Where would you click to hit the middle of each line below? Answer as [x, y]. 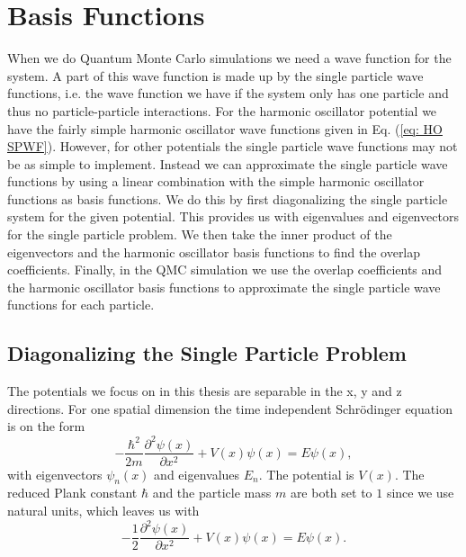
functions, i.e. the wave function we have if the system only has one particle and [228, 93]
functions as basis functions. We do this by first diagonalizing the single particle [228, 198]
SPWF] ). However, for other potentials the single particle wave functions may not [233, 146]
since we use [420, 493]
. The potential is [306, 474]
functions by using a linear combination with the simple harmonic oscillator [216, 181]
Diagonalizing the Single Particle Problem [207, 353]
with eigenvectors [55, 474]
